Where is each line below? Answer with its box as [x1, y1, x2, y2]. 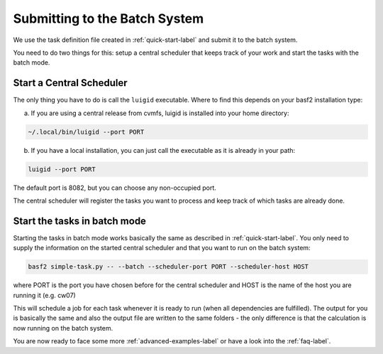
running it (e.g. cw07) [13, 291, 76, 299]
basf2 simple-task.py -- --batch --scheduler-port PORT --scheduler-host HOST [28, 263, 309, 271]
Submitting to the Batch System [13, 11, 204, 26]
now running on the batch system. [13, 323, 113, 332]
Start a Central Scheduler [13, 77, 128, 89]
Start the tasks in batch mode [13, 215, 147, 227]
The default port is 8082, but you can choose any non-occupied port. [13, 183, 216, 192]
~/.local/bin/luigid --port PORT [28, 128, 145, 136]
